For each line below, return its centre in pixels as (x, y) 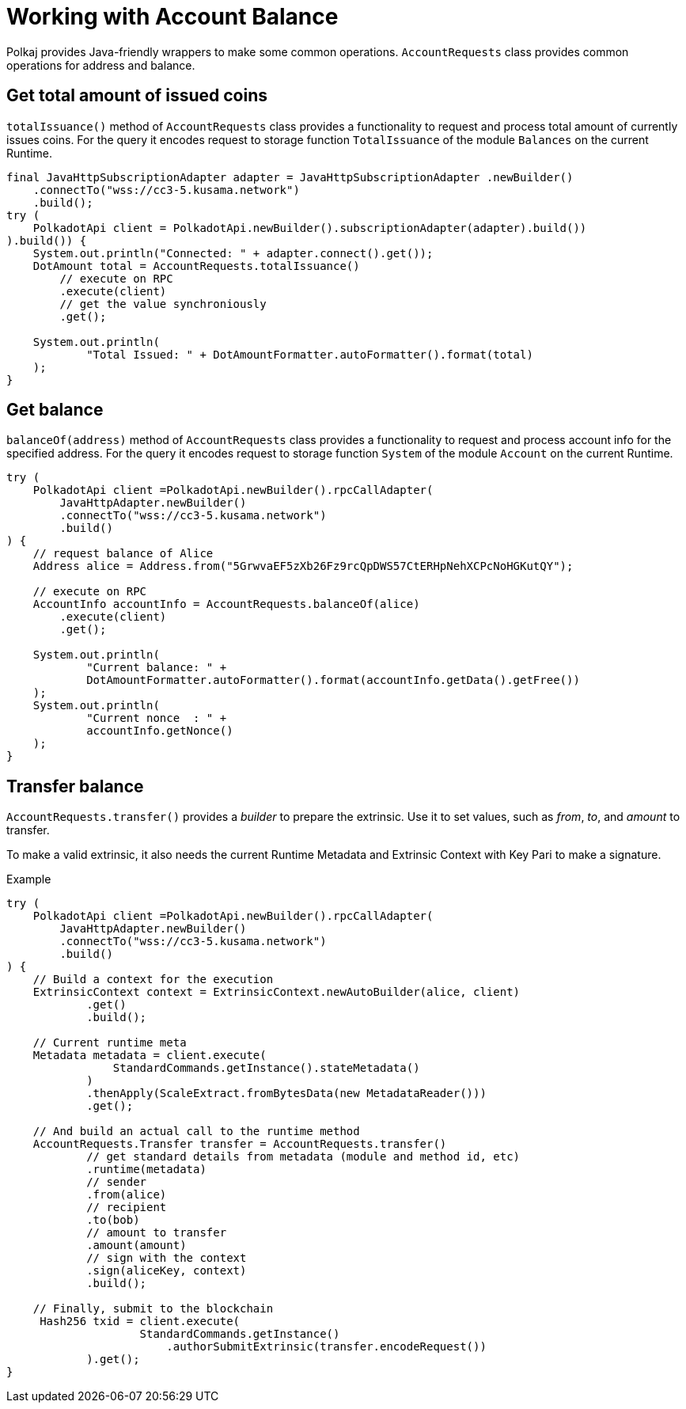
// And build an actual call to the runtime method (196, 1132)
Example (29, 879)
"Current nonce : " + (157, 718)
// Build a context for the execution (153, 980)
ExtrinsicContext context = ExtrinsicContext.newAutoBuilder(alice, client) (277, 992)
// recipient (127, 1208)
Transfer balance (75, 786)
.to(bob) (113, 1220)
